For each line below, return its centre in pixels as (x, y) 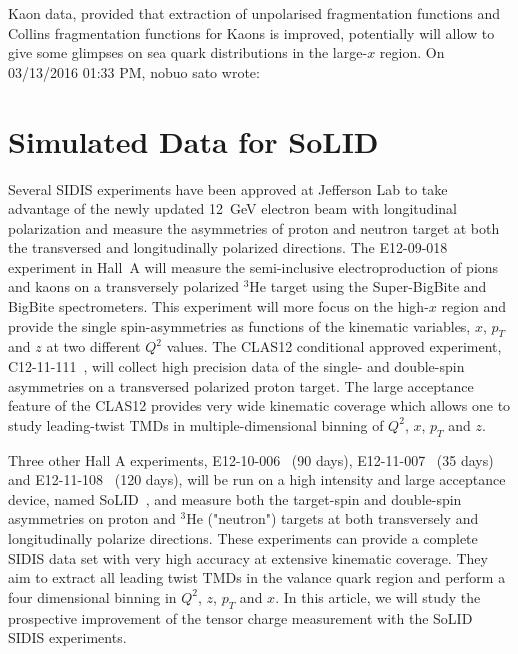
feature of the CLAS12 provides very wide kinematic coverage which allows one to (259, 405)
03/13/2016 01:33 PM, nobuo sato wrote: (134, 71)
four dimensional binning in (92, 596)
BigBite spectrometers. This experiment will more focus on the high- (218, 306)
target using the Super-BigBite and (378, 286)
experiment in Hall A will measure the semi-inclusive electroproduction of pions (253, 266)
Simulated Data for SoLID (193, 140)
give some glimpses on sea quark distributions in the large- (188, 52)
